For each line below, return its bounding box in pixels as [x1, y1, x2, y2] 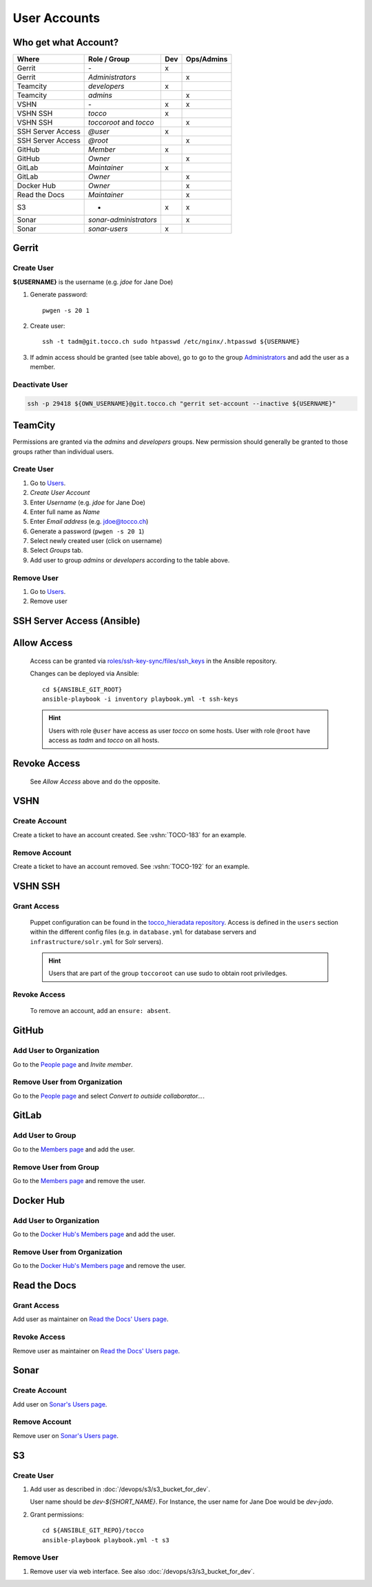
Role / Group [88, 54, 130, 64]
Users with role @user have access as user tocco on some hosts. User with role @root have [48, 726, 311, 735]
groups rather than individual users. [12, 447, 114, 455]
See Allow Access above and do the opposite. [30, 777, 161, 786]
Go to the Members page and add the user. [12, 1145, 135, 1154]
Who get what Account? [12, 37, 119, 48]
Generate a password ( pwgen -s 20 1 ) [30, 527, 145, 535]
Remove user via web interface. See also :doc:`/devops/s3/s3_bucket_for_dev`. [30, 1567, 255, 1575]
